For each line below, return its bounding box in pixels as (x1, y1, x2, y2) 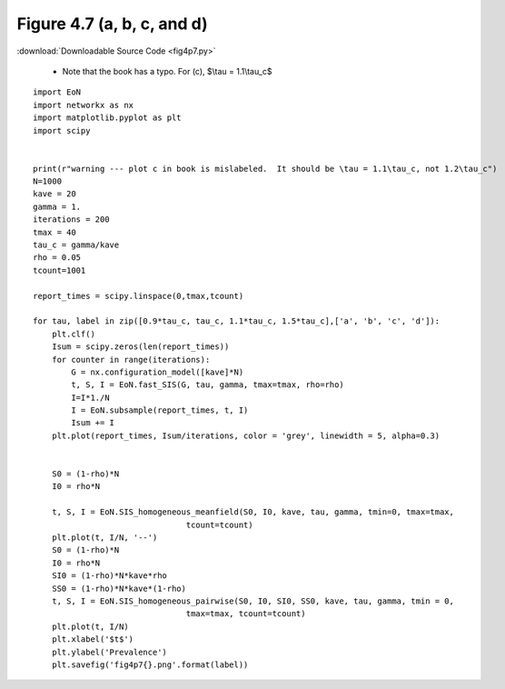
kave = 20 (33, 189, 76, 199)
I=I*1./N (71, 392, 110, 403)
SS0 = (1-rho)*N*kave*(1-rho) (51, 583, 186, 594)
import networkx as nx (33, 100, 134, 110)
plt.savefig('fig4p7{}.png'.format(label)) (51, 659, 249, 670)
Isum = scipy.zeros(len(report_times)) (51, 342, 230, 352)
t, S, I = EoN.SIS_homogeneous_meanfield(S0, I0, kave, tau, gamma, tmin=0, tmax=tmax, (51, 507, 454, 517)
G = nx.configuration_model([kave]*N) (71, 366, 244, 377)
